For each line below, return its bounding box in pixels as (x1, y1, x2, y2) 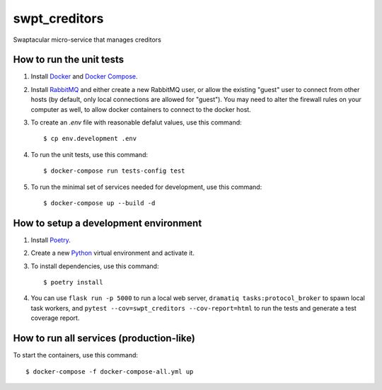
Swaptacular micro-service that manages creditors (13, 35, 162, 44)
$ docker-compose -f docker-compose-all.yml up (25, 367, 194, 375)
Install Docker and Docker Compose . (30, 72, 138, 81)
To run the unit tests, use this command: (30, 150, 149, 159)
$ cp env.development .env (43, 134, 137, 143)
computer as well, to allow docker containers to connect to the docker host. (30, 105, 251, 113)
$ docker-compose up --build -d (43, 199, 156, 207)
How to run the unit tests (13, 54, 124, 66)
